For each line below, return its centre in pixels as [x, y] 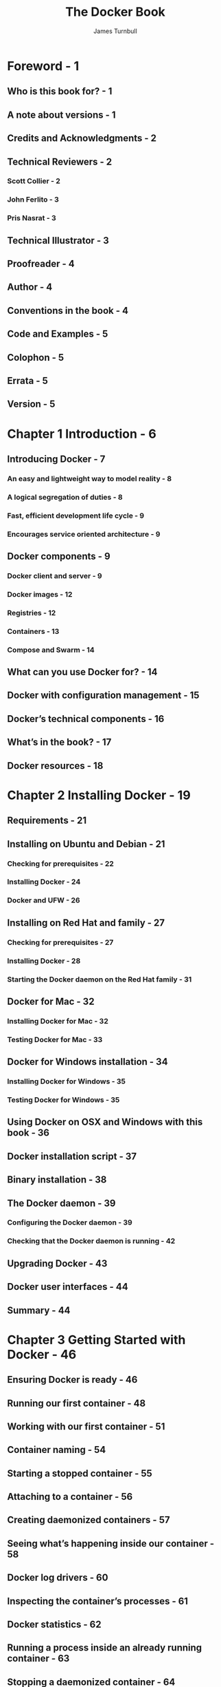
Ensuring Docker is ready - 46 [72, 1380]
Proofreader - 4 [41, 264]
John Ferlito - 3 [33, 200]
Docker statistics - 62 [54, 1625]
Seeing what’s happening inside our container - [111, 1543]
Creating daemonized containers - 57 [89, 1520]
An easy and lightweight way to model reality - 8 [90, 478]
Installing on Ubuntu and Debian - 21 [86, 844]
